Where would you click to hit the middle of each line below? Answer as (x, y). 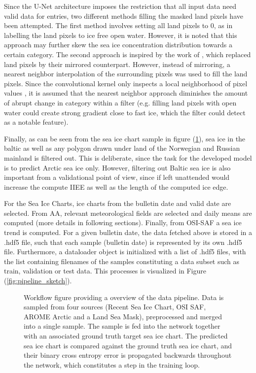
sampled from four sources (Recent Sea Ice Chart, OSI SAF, (115, 307)
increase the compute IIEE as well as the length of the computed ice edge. (116, 186)
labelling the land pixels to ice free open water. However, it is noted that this (121, 35)
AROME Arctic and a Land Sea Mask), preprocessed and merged (123, 316)
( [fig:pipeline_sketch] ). (38, 281)
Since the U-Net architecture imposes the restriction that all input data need (120, 6)
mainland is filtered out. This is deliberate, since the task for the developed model (128, 157)
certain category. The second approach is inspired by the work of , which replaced (128, 54)
